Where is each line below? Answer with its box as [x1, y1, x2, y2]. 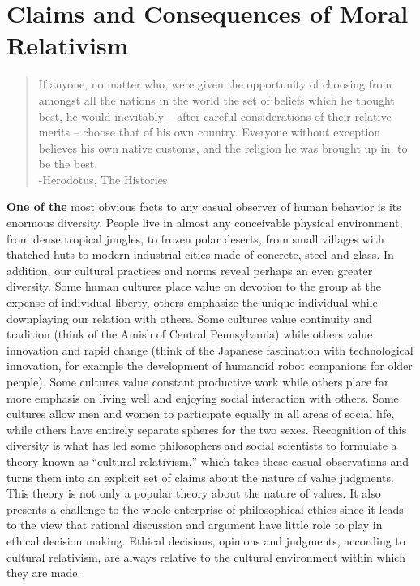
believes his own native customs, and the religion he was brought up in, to [38, 139, 408, 156]
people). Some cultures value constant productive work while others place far [6, 373, 389, 390]
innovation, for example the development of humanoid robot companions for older [6, 357, 413, 374]
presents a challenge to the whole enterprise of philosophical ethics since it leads [6, 500, 404, 517]
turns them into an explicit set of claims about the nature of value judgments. [6, 468, 394, 485]
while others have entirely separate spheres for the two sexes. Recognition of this [6, 420, 407, 437]
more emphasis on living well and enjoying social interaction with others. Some [6, 389, 399, 406]
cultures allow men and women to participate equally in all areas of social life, [6, 405, 395, 422]
